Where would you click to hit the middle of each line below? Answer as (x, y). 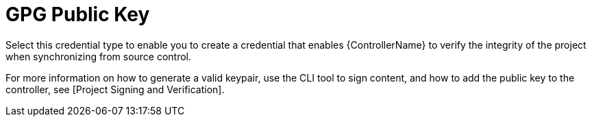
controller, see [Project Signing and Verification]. (115, 89)
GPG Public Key (78, 14)
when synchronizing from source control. (99, 56)
